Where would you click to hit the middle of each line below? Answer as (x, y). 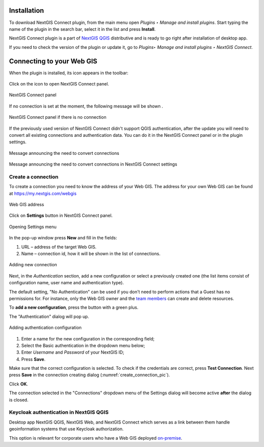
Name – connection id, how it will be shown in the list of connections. (91, 254)
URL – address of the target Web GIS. (59, 247)
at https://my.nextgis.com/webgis (43, 193)
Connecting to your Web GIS (53, 61)
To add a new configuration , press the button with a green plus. (74, 307)
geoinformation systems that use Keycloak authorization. (66, 429)
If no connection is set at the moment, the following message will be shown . (86, 106)
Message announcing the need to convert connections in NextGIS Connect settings (93, 164)
